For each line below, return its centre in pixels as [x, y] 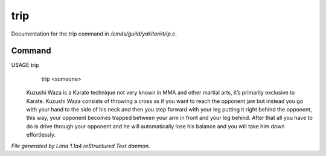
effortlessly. [41, 135]
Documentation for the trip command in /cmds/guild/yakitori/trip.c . [94, 34]
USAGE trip [25, 65]
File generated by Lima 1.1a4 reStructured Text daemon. [81, 146]
